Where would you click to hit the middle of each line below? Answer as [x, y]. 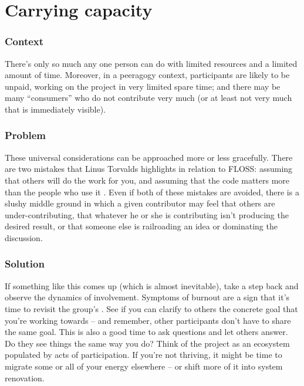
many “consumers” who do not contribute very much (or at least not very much [148, 98]
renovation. [25, 377]
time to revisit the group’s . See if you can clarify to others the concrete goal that [151, 308]
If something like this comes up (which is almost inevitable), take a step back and [152, 285]
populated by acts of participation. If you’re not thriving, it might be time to [143, 355]
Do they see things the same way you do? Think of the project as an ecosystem [147, 343]
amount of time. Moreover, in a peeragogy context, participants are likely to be [147, 75]
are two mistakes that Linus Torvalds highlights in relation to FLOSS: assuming [149, 169]
